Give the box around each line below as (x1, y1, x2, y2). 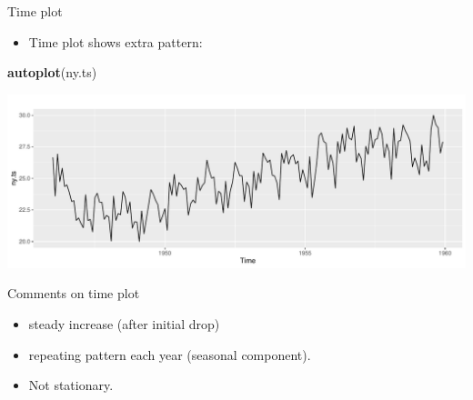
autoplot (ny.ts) (7, 63, 97, 82)
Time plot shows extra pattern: (28, 32, 203, 51)
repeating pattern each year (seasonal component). (28, 345, 311, 364)
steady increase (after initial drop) (28, 314, 220, 333)
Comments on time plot (7, 284, 140, 303)
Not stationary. (28, 375, 114, 395)
